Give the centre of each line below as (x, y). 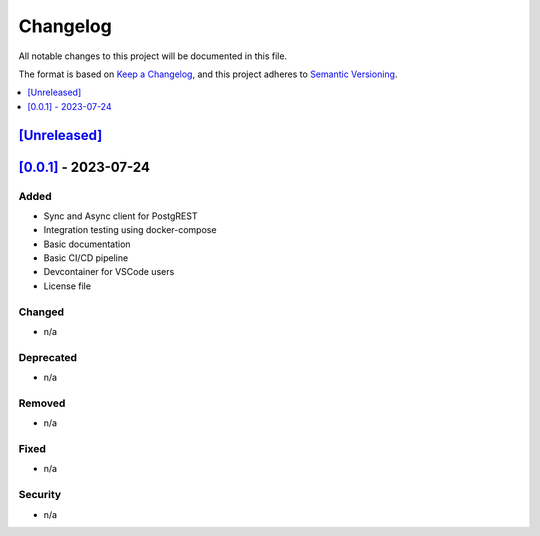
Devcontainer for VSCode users (109, 272)
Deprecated (48, 357)
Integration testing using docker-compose (130, 230)
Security (40, 495)
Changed (41, 312)
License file (67, 286)
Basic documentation (87, 244)
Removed (42, 403)
